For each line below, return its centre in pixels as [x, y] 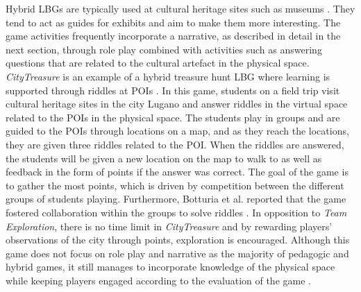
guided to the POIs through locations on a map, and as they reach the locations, [177, 131]
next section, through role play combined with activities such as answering [164, 49]
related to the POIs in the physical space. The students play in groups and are [173, 117]
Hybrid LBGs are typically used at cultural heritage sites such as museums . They [180, 8]
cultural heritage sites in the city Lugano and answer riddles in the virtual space [177, 104]
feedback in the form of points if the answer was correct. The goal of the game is [177, 172]
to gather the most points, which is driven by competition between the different [175, 185]
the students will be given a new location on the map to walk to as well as [164, 158]
